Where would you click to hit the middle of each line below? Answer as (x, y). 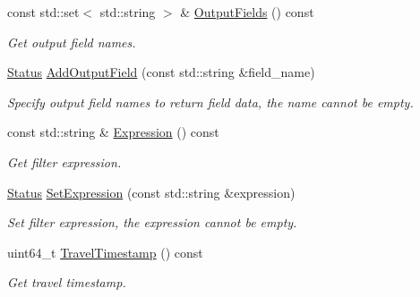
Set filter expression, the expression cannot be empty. (152, 222)
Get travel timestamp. (67, 282)
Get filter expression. (64, 161)
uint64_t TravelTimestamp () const (105, 252)
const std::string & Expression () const (113, 132)
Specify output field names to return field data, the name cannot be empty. (210, 102)
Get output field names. (72, 42)
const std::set (43, 12)
